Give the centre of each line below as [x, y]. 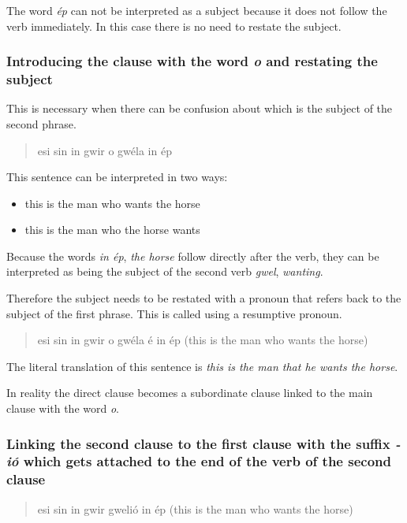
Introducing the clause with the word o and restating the [192, 61]
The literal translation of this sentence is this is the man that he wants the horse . [202, 366]
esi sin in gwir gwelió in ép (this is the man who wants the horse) [195, 508]
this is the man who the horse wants [112, 230]
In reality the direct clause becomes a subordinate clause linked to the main [190, 393]
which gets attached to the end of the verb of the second [207, 461]
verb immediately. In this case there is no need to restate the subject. [174, 26]
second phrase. [41, 123]
